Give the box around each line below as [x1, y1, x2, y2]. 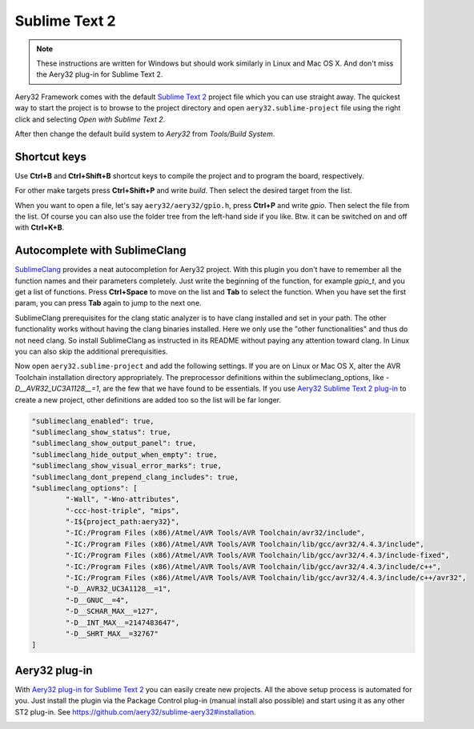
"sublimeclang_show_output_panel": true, [31, 439, 197, 448]
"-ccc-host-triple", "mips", [65, 506, 180, 515]
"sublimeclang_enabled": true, [31, 416, 155, 426]
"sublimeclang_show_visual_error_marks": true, [31, 461, 222, 471]
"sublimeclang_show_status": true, [31, 427, 171, 436]
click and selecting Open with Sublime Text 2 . [14, 114, 166, 124]
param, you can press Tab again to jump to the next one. [14, 298, 202, 308]
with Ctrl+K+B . [14, 222, 65, 232]
